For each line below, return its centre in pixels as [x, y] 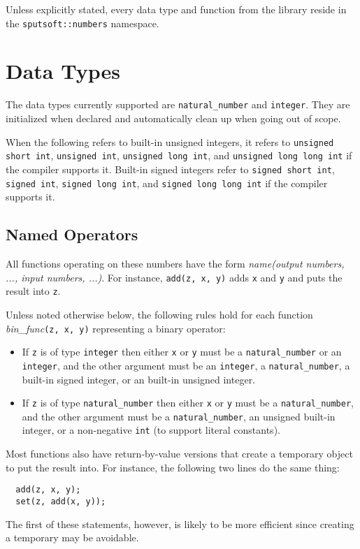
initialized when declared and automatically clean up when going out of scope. [173, 118]
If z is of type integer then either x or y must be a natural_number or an [182, 352]
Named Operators [72, 234]
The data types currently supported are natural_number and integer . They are [178, 104]
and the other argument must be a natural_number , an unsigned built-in [179, 416]
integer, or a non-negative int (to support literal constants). [151, 430]
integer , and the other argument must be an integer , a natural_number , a [186, 365]
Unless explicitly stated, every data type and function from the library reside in [176, 9]
